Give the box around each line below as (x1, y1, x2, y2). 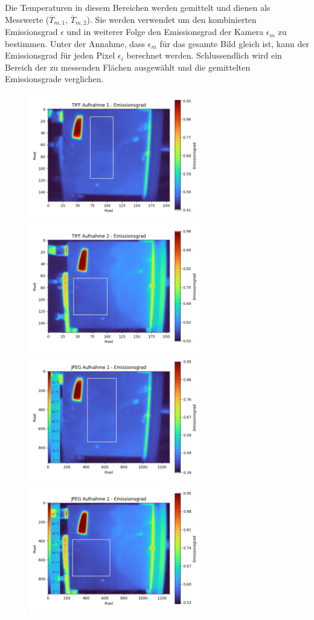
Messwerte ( (5, 13, 50, 25)
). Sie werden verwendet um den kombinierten (86, 13, 257, 25)
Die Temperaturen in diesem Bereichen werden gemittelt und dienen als (5, 1, 271, 13)
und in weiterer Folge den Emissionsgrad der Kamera (66, 25, 264, 38)
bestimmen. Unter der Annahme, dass (5, 37, 146, 50)
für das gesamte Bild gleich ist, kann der (159, 37, 309, 50)
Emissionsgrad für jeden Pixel (5, 49, 115, 62)
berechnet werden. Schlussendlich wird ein (126, 49, 282, 62)
